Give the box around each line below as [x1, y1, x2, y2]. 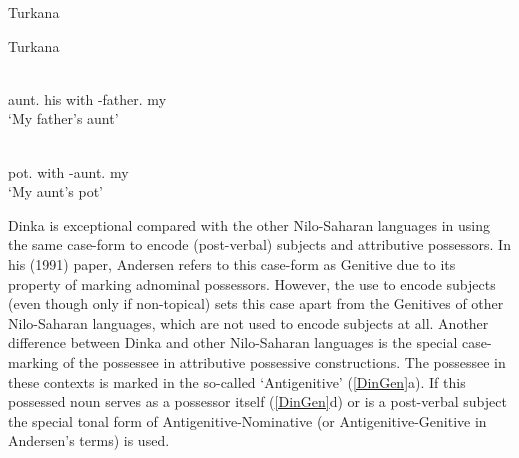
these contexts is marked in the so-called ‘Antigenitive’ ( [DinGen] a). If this [8, 371, 466, 392]
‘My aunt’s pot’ [8, 181, 103, 202]
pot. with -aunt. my [8, 161, 129, 182]
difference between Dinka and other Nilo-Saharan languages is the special [8, 332, 458, 353]
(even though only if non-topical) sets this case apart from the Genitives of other [8, 293, 504, 314]
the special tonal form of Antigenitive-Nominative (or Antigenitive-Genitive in [8, 410, 487, 431]
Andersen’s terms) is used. [8, 430, 170, 451]
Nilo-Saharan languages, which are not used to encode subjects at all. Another [8, 312, 489, 333]
